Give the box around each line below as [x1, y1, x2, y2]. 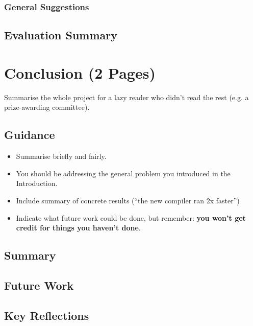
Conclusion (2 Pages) [4, 62, 156, 83]
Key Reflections [4, 307, 89, 323]
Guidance [4, 127, 55, 143]
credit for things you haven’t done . [16, 222, 141, 233]
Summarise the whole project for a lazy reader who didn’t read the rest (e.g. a [4, 91, 249, 102]
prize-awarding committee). [4, 102, 90, 112]
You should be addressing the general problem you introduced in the [16, 168, 231, 178]
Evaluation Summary [4, 27, 118, 43]
